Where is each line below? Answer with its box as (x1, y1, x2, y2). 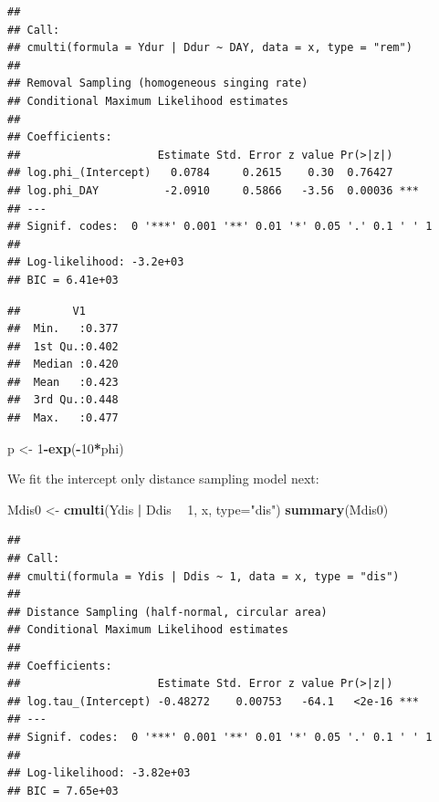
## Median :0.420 (7, 358, 119, 371)
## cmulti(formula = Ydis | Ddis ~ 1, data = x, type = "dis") (7, 569, 400, 583)
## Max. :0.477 (7, 411, 119, 425)
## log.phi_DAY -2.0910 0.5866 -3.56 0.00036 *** (7, 183, 420, 197)
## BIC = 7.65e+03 (7, 784, 119, 797)
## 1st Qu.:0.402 (7, 339, 119, 353)
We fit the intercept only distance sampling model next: (7, 469, 319, 488)
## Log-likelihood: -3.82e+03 (7, 766, 191, 780)
